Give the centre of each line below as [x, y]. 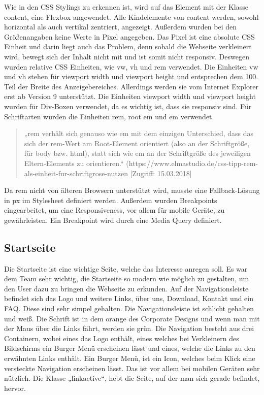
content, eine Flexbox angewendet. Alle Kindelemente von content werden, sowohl [131, 17]
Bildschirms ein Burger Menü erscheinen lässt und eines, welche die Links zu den [130, 348]
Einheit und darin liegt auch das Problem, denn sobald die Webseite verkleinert [128, 46]
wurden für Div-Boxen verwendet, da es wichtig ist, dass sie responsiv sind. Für [128, 106]
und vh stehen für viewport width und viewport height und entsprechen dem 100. [131, 76]
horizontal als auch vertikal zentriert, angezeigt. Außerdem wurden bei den [121, 27]
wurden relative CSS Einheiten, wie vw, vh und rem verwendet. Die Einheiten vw [131, 66]
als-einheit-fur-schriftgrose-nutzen [76, 173]
